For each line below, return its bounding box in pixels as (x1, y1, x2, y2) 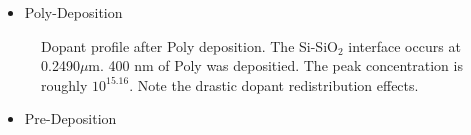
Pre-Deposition (24, 108, 117, 129)
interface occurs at (348, 35, 461, 56)
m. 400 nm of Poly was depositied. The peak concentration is (88, 55, 463, 76)
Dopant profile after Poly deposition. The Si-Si (41, 35, 328, 56)
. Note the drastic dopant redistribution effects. (129, 74, 419, 95)
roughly (41, 74, 88, 95)
